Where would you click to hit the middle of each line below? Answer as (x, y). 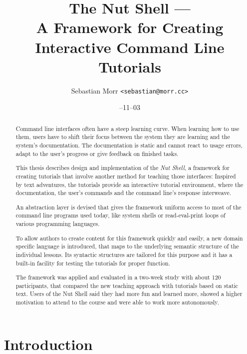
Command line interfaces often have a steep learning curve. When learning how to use (127, 128)
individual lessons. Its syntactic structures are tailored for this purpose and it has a (124, 254)
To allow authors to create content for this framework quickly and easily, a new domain (129, 238)
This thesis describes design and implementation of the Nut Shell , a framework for (123, 168)
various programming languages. (58, 224)
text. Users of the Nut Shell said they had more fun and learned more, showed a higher (129, 294)
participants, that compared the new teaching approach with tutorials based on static (127, 285)
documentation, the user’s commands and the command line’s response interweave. (123, 193)
